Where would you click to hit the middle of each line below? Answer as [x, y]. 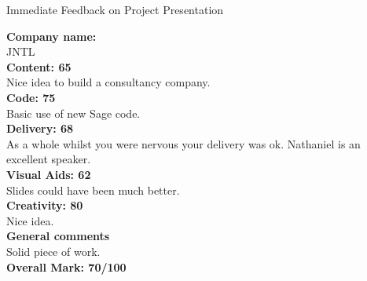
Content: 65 [39, 66]
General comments [58, 236]
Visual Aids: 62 [49, 174]
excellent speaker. [49, 159]
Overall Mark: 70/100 [66, 266]
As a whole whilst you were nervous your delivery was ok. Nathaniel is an [183, 143]
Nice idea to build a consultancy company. [108, 82]
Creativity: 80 [45, 205]
